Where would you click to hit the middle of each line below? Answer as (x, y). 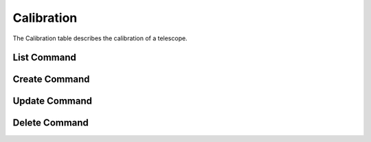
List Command (45, 58)
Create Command (51, 80)
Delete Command (51, 123)
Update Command (53, 101)
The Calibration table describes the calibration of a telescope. (100, 38)
